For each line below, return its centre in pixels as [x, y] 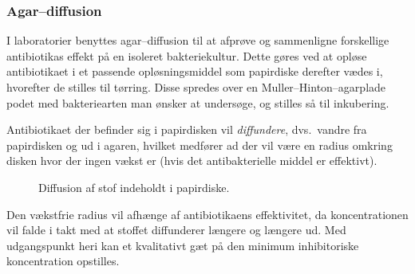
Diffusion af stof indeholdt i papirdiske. [134, 187]
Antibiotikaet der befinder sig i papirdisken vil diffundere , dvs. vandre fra [187, 129]
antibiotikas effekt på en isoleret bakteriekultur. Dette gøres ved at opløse [187, 55]
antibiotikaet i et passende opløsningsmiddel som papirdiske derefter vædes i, [195, 71]
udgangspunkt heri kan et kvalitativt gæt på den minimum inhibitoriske [183, 245]
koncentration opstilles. [63, 261]
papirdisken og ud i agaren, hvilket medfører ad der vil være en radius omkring [200, 145]
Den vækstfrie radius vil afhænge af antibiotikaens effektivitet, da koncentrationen [207, 214]
